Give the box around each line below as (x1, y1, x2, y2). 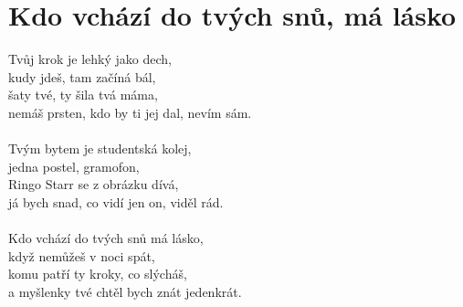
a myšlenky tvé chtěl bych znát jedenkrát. (8, 281, 242, 301)
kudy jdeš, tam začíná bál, (8, 67, 156, 86)
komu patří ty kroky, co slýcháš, (8, 264, 187, 283)
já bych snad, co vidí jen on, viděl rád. (8, 192, 224, 211)
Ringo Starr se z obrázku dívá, (8, 175, 179, 194)
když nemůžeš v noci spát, (8, 246, 155, 265)
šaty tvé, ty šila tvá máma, (8, 85, 158, 104)
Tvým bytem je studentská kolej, (8, 139, 192, 158)
